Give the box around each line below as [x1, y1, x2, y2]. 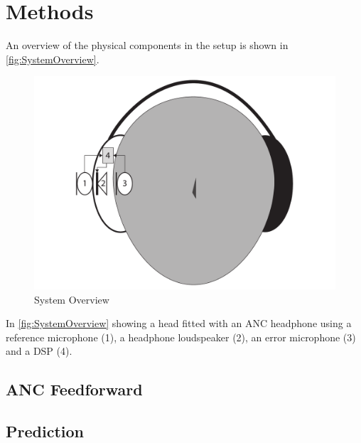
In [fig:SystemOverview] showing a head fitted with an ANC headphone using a [6, 316, 352, 331]
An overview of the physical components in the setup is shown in [6, 38, 289, 53]
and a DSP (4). [6, 343, 72, 358]
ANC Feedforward [6, 378, 143, 400]
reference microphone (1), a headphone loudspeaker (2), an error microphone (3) [6, 329, 356, 344]
